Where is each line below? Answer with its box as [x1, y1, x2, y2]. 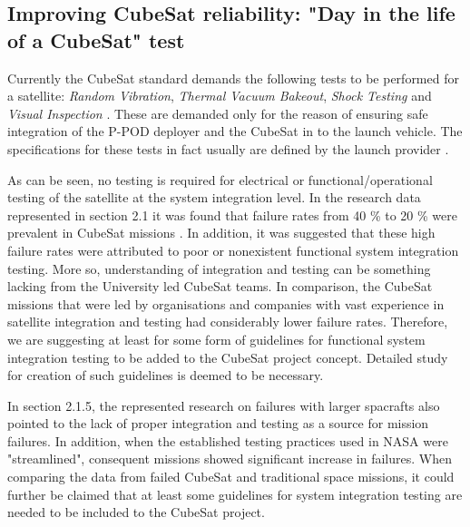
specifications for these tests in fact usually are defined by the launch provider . [7, 139, 449, 158]
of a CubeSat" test [7, 25, 185, 54]
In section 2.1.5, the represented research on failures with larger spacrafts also [7, 395, 440, 415]
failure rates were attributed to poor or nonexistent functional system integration [7, 240, 459, 259]
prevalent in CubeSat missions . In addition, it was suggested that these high [7, 223, 436, 242]
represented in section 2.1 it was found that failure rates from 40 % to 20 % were [7, 205, 457, 224]
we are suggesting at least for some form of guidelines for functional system [7, 329, 426, 348]
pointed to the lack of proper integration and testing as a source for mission [7, 414, 429, 433]
